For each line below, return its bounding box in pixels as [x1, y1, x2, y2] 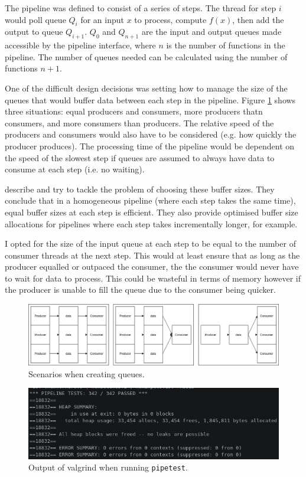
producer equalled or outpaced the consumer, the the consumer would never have [5, 260, 299, 273]
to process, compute [134, 13, 207, 25]
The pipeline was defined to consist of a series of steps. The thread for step [5, 2, 276, 14]
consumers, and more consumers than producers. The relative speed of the [5, 116, 274, 129]
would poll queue [5, 13, 66, 25]
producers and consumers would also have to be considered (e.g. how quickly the [5, 128, 297, 141]
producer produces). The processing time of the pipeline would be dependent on [5, 139, 295, 152]
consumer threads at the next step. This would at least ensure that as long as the [5, 249, 300, 261]
